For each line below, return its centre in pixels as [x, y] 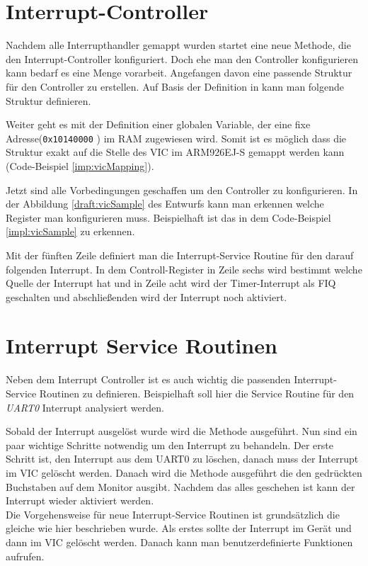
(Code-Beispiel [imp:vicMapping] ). [80, 165]
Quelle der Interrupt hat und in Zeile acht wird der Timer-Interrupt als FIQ [171, 283]
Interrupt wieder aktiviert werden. [80, 500]
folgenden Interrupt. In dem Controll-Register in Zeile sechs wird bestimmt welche [184, 269]
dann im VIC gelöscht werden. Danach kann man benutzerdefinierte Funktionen [179, 542]
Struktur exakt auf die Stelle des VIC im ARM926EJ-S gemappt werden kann [175, 152]
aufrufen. [25, 556]
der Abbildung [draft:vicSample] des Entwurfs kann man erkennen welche [165, 204]
